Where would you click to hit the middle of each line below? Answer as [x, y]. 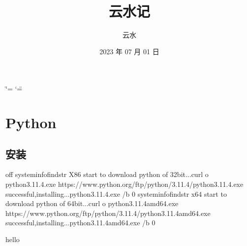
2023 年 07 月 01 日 [129, 51]
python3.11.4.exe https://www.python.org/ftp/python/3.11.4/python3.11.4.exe [124, 184]
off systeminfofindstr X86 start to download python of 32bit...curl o [107, 174]
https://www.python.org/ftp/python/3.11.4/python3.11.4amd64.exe [108, 213]
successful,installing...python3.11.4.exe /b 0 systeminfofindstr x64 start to [116, 193]
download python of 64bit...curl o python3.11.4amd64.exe [92, 203]
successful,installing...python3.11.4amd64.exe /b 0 [80, 223]
